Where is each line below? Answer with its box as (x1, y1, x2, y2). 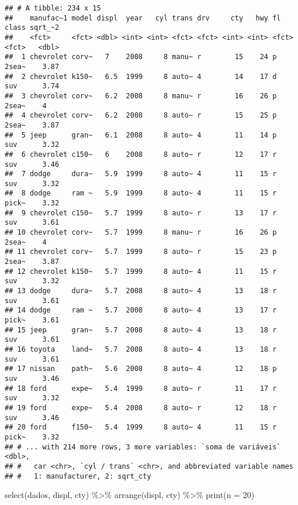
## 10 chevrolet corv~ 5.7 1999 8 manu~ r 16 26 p (5, 228, 277, 237)
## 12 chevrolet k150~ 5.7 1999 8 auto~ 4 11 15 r (5, 267, 277, 276)
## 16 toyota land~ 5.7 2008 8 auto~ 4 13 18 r (5, 345, 277, 353)
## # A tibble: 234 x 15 (5, 4, 101, 12)
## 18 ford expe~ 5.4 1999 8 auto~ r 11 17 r (5, 384, 277, 393)
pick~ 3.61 (5, 316, 60, 324)
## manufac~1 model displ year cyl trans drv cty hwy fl (5, 13, 281, 22)
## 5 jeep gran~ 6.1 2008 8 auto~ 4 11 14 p (5, 130, 277, 139)
